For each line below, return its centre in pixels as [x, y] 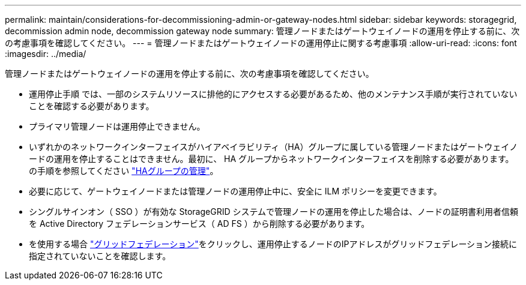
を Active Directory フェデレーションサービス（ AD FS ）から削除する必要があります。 [199, 223]
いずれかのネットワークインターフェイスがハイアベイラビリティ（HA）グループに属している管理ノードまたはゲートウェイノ [274, 147]
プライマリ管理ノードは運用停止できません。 [117, 126]
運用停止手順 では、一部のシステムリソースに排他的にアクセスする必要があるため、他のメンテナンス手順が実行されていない [273, 94]
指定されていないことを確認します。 [100, 256]
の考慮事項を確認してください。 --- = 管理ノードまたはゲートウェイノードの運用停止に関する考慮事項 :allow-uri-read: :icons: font [261, 43]
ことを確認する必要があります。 [92, 106]
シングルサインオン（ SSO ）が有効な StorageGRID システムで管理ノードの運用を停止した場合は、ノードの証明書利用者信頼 [274, 211]
